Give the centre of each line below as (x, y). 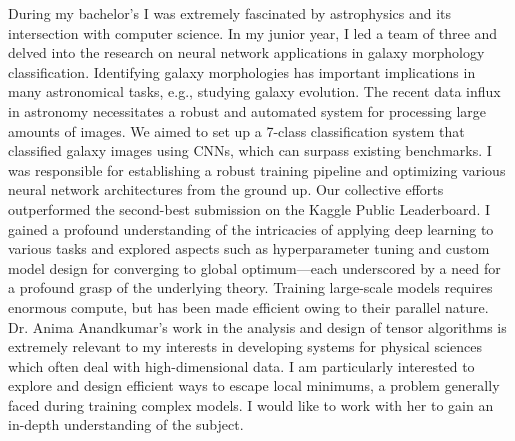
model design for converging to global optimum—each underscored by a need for (254, 267)
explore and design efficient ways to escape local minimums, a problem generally (254, 385)
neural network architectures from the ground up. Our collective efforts (226, 189)
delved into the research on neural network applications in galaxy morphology (246, 52)
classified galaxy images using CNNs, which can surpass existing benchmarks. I (250, 150)
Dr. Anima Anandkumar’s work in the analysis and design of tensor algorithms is (257, 326)
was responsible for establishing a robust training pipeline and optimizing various (257, 169)
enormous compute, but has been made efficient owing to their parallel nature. (248, 306)
